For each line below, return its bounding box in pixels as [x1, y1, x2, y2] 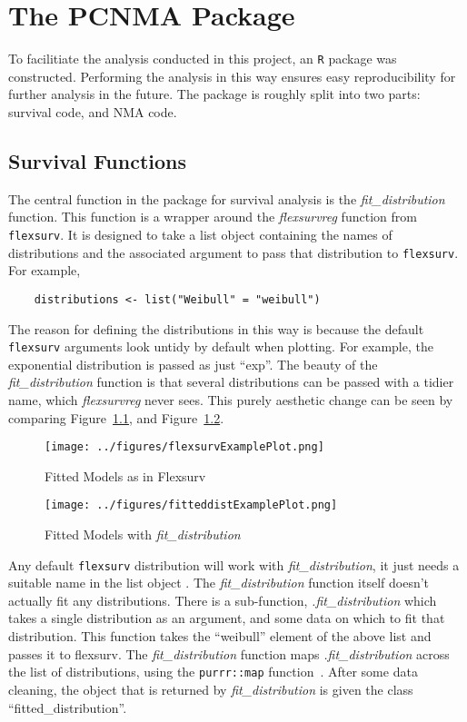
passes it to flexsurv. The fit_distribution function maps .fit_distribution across [8, 644, 450, 663]
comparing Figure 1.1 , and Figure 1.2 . [8, 408, 224, 427]
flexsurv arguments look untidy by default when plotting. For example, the [8, 337, 433, 356]
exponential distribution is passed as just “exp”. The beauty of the [8, 354, 378, 373]
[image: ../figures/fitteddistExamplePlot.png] [45, 499, 338, 512]
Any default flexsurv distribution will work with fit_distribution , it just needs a [8, 555, 460, 574]
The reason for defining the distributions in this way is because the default [8, 319, 424, 338]
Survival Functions [8, 146, 186, 174]
